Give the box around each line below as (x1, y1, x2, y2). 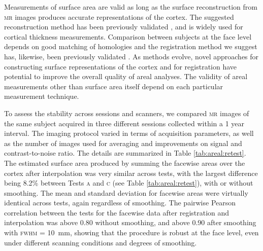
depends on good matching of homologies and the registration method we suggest (4, 41, 257, 52)
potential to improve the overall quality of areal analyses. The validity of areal (4, 71, 248, 82)
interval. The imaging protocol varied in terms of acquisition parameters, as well (4, 128, 254, 138)
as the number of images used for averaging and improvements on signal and (4, 137, 242, 148)
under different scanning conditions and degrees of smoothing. (4, 237, 197, 247)
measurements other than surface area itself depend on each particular (4, 81, 223, 91)
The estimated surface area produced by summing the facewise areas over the (4, 157, 245, 168)
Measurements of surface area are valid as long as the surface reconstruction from (4, 2, 257, 12)
